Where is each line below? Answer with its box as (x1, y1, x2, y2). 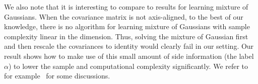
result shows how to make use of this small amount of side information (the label (4, 50, 254, 61)
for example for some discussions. (4, 70, 110, 81)
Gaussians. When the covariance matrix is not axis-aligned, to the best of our (4, 11, 243, 22)
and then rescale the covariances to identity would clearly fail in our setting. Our (4, 41, 254, 51)
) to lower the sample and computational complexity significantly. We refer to (8, 60, 248, 71)
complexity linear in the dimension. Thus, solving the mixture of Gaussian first (4, 31, 248, 41)
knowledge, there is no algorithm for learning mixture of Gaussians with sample (4, 21, 250, 32)
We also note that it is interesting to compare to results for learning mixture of (4, 2, 248, 12)
